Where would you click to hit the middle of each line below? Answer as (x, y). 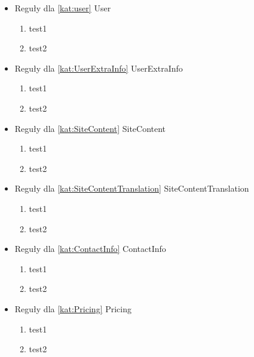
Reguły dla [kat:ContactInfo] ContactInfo (90, 249)
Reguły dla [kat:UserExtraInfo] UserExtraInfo (99, 68)
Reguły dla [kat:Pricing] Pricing (73, 308)
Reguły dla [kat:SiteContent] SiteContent (90, 128)
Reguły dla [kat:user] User (63, 8)
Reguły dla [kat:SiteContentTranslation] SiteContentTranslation (132, 188)
